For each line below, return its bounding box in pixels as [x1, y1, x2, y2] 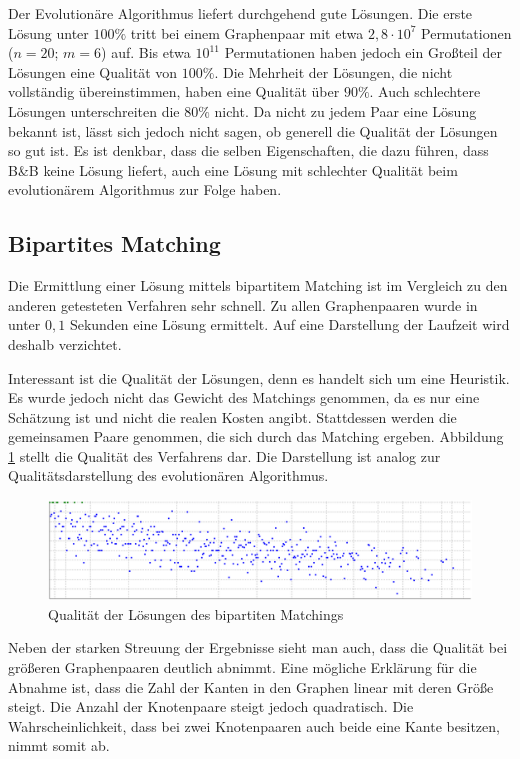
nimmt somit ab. [8, 735, 110, 756]
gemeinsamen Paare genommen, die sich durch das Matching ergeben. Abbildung [8, 426, 504, 447]
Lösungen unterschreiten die [8, 100, 180, 121]
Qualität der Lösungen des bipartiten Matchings [48, 603, 344, 624]
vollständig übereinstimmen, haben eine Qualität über [8, 81, 340, 102]
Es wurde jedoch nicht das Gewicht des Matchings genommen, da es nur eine [8, 387, 480, 408]
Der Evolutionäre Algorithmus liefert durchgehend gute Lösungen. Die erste [8, 3, 473, 23]
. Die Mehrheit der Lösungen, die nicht [214, 61, 453, 82]
